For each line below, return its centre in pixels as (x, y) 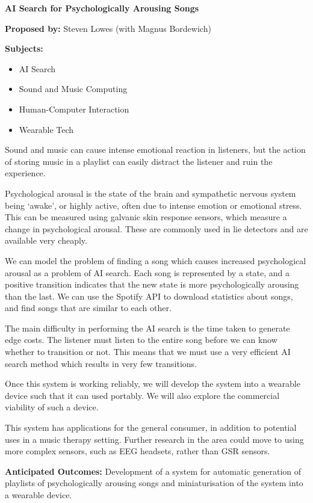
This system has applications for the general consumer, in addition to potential (151, 427)
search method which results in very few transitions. (101, 363)
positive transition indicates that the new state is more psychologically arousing (152, 284)
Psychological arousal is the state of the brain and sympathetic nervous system (150, 193)
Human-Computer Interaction (74, 109)
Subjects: (24, 48)
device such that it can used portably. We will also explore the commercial (142, 395)
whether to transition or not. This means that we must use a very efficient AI (148, 352)
